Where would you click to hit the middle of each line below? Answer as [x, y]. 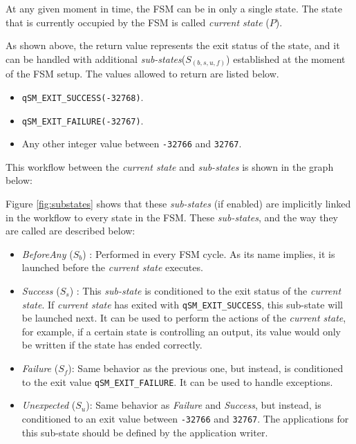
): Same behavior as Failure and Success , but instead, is [204, 405]
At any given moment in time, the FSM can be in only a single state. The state [174, 8]
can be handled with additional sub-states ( [96, 58]
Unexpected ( [49, 405]
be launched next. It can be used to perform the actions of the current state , [184, 318]
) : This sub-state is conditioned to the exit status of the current [205, 291]
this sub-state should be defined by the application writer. [145, 432]
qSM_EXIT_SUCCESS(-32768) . [83, 96]
